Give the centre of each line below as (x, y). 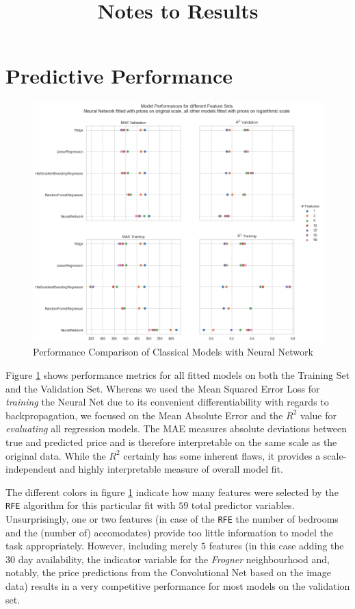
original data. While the (56, 455)
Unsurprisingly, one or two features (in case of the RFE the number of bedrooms (172, 518)
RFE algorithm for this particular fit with (91, 505)
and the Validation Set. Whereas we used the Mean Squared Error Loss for (163, 388)
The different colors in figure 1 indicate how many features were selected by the (172, 492)
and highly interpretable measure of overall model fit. (171, 469)
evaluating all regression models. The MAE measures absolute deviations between (176, 428)
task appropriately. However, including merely (102, 546)
